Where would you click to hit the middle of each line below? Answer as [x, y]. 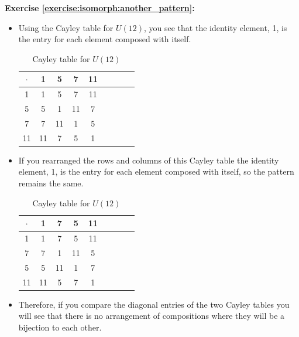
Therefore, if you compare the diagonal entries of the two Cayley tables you [154, 304]
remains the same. [51, 183]
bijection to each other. [60, 327]
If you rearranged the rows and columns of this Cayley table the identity [149, 160]
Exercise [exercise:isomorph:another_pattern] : [100, 8]
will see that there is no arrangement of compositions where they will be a [152, 316]
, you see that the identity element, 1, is [216, 27]
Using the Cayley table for [66, 27]
